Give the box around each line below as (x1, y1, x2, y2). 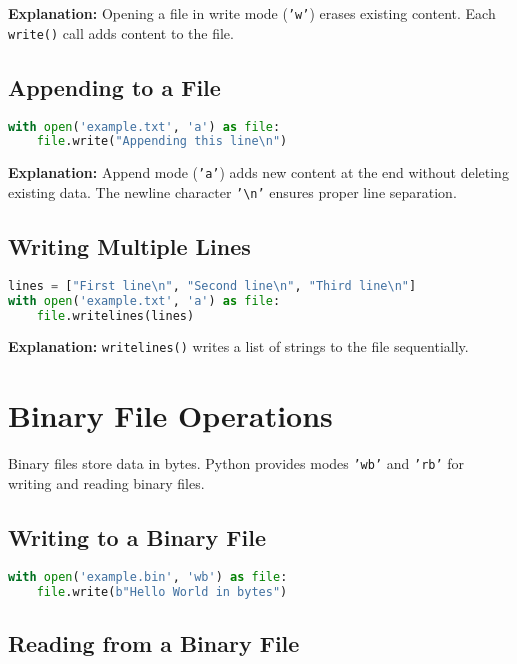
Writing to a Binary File (8, 521, 266, 552)
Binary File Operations (8, 395, 333, 436)
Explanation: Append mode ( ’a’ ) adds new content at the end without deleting (8, 162, 509, 183)
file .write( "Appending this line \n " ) (36, 134, 288, 149)
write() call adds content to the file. (8, 22, 234, 43)
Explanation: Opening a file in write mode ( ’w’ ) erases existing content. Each (8, 3, 496, 23)
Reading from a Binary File (8, 627, 300, 658)
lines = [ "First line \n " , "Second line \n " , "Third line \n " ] (8, 278, 417, 293)
